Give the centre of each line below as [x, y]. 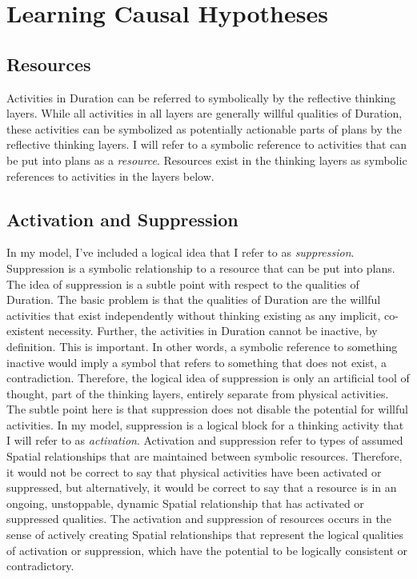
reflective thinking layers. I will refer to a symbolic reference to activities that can [207, 144]
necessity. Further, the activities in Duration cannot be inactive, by [213, 331]
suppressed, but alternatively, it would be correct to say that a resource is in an [202, 487]
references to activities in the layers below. [110, 176]
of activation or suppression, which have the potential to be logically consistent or [207, 550]
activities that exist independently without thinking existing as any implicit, [194, 315]
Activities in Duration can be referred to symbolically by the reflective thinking [201, 97]
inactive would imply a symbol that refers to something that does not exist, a [196, 362]
